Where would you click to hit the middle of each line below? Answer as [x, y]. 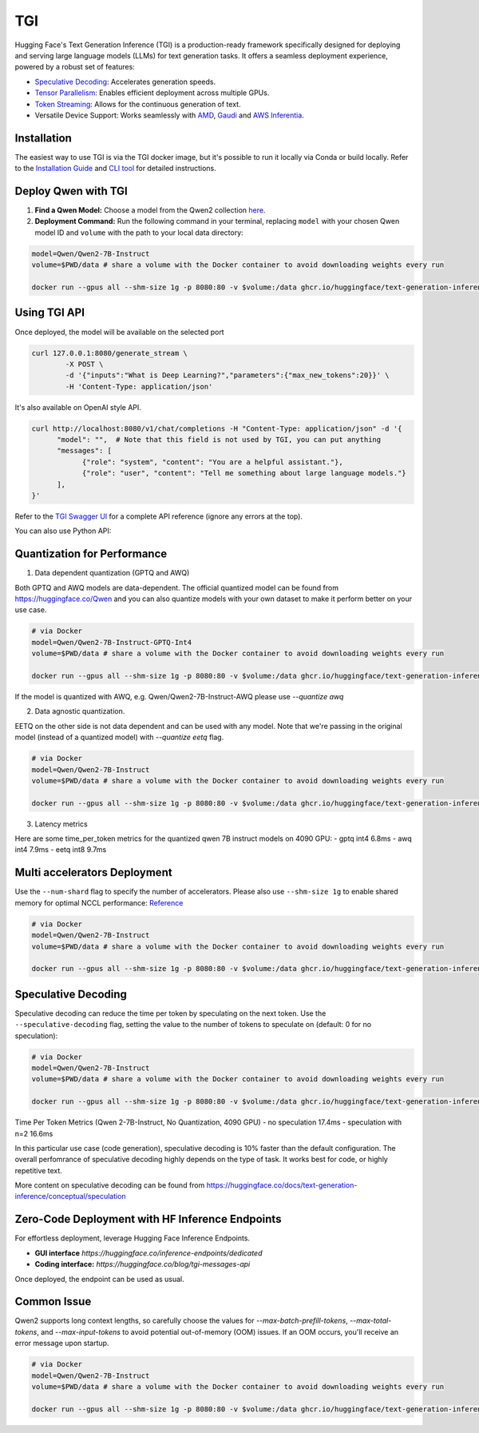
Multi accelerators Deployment [93, 872]
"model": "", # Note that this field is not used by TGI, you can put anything [219, 440]
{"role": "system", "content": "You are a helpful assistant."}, [212, 462]
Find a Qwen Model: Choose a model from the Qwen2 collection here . [150, 210]
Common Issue [53, 1302]
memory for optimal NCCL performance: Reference [99, 902]
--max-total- [371, 1321]
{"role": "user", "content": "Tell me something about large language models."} [244, 473]
